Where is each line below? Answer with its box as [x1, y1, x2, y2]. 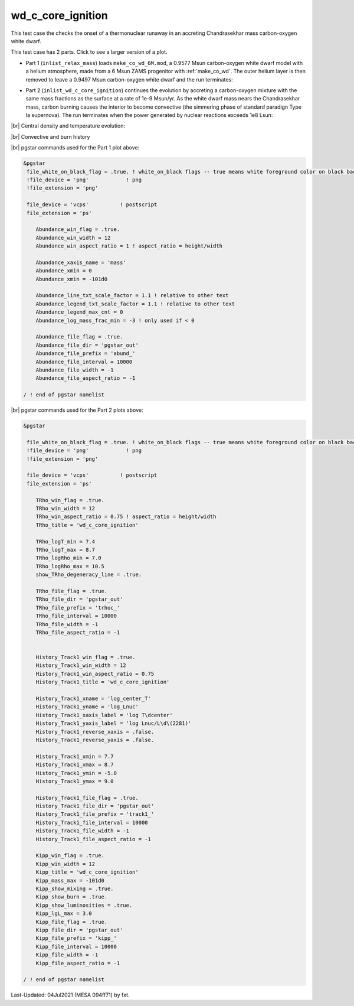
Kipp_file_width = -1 [35, 952, 99, 958]
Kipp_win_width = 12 [35, 860, 96, 867]
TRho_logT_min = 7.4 [35, 538, 96, 545]
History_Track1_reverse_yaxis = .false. [35, 736, 155, 743]
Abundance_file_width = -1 [35, 366, 114, 373]
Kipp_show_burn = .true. [35, 894, 108, 900]
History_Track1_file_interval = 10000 [35, 819, 148, 826]
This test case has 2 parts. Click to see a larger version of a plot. [11, 48, 168, 56]
